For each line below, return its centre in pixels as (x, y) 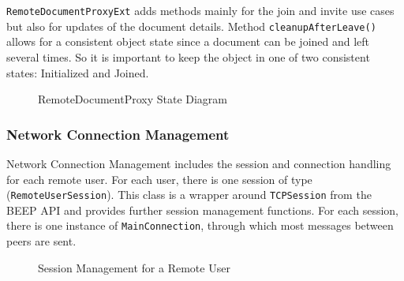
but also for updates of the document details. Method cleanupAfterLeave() (191, 26)
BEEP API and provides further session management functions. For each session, (202, 210)
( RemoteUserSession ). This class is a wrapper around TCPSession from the (189, 195)
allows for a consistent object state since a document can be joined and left (188, 41)
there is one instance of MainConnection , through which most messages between (200, 225)
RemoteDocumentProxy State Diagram (133, 99)
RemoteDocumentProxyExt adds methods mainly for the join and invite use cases (200, 10)
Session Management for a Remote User (134, 267)
